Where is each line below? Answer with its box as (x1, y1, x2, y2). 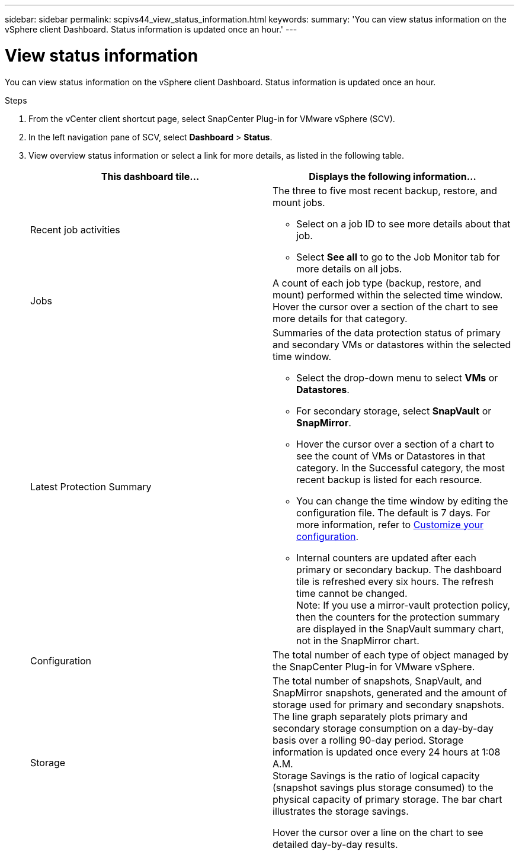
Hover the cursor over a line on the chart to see (273, 826, 483, 838)
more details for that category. (273, 312, 408, 324)
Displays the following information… (309, 170, 476, 182)
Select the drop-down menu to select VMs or (296, 371, 498, 384)
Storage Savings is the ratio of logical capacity (273, 769, 480, 782)
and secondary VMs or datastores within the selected (273, 338, 511, 351)
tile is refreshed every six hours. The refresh (296, 575, 494, 587)
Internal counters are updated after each (296, 551, 476, 564)
